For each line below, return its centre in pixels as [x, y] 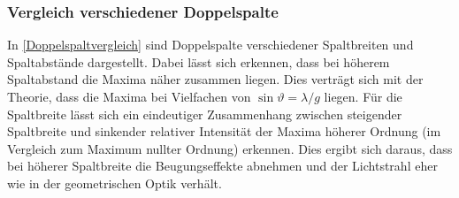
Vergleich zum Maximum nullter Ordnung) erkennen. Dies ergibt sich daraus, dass [230, 148]
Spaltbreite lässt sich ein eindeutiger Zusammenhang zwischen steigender [205, 114]
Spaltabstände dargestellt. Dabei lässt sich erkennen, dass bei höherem [199, 61]
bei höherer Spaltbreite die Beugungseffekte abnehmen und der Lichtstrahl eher [222, 166]
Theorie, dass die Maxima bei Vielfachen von [129, 96]
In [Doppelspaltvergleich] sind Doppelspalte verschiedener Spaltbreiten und [210, 45]
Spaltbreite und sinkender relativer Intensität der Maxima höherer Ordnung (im [224, 131]
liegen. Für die [363, 96]
